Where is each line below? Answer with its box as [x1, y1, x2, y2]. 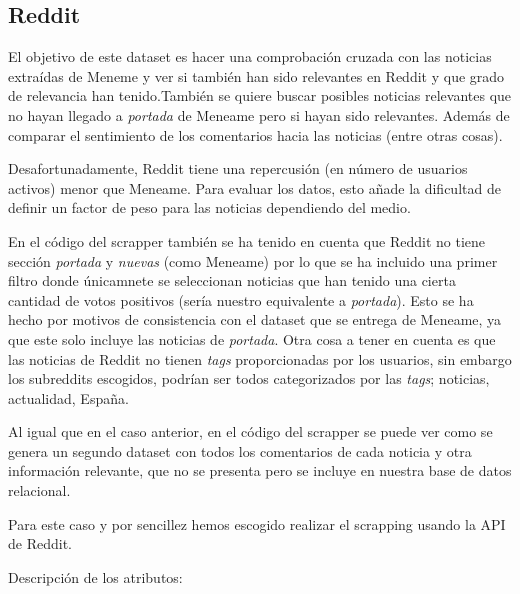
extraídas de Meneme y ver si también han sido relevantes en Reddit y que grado [8, 65, 505, 86]
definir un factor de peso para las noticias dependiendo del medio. [8, 197, 411, 218]
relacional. [8, 480, 71, 501]
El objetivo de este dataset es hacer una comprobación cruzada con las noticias [8, 46, 492, 67]
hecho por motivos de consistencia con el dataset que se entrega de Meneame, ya [8, 309, 502, 330]
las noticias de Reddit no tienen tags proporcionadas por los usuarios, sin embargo [8, 348, 512, 369]
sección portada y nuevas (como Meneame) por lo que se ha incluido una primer [8, 250, 498, 271]
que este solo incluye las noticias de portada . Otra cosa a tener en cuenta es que [8, 328, 496, 349]
